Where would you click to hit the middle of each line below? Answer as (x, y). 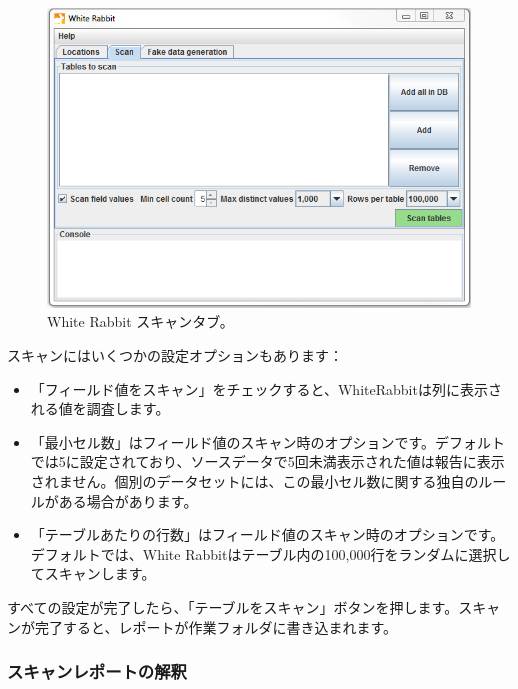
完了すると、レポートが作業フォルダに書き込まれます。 (216, 626)
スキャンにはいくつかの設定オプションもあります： (175, 354)
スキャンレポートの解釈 (97, 671)
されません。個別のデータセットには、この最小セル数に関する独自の (254, 480)
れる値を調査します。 (100, 408)
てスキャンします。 (93, 573)
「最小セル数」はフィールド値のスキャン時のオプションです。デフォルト (268, 441)
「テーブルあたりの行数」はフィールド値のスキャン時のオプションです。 (267, 534)
